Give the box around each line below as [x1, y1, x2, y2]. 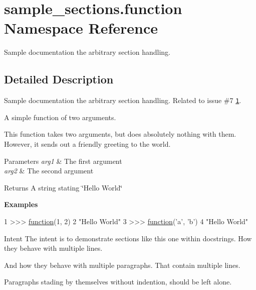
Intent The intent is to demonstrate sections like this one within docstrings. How [4, 233, 252, 243]
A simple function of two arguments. [4, 112, 116, 122]
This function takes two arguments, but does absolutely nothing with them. [4, 129, 236, 139]
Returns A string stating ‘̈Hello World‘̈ [4, 182, 123, 192]
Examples [4, 199, 38, 210]
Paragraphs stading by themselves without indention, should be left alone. [4, 276, 232, 287]
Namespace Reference [4, 18, 158, 38]
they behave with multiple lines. [4, 243, 103, 253]
